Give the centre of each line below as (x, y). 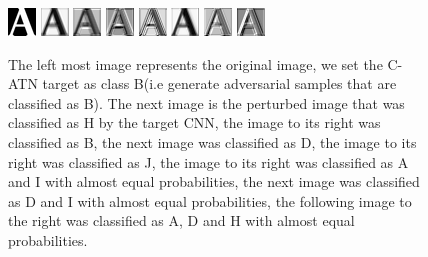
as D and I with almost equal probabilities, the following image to (210, 200)
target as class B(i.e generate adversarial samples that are (219, 83)
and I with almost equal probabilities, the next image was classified (214, 181)
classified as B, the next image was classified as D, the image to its (212, 141)
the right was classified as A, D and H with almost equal (181, 220)
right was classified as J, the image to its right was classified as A (208, 161)
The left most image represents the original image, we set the (195, 63)
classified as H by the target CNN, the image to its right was (194, 122)
